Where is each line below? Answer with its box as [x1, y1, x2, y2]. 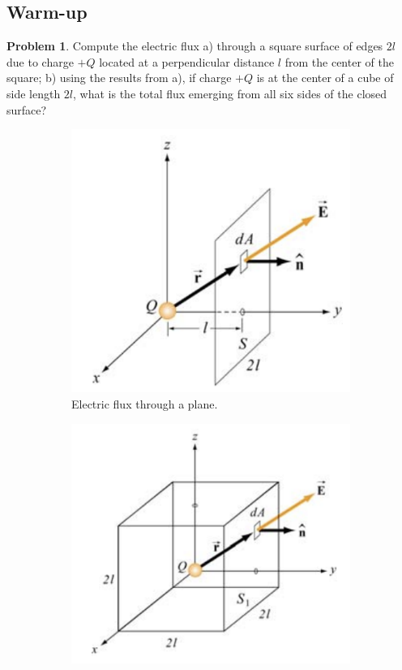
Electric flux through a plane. [71, 395, 218, 412]
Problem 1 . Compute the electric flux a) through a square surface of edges [6, 37, 383, 54]
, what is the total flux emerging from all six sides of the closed [73, 84, 387, 102]
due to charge [6, 53, 74, 70]
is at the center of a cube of [256, 69, 394, 86]
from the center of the [284, 53, 394, 70]
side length [6, 84, 61, 102]
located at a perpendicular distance [99, 53, 275, 70]
